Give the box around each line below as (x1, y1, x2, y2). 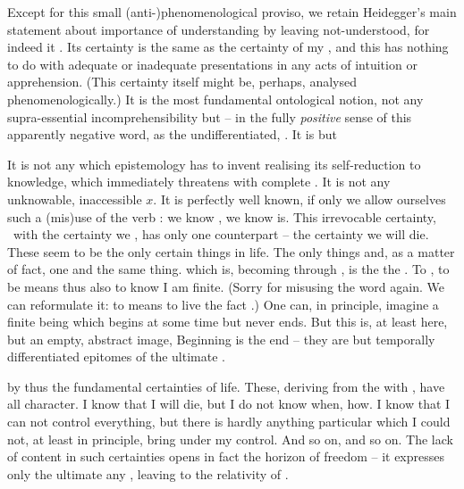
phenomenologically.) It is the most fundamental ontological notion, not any (7, 89, 424, 108)
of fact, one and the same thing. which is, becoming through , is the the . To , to (7, 260, 450, 278)
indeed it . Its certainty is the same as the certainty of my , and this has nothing (7, 37, 449, 56)
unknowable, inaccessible (7, 189, 142, 208)
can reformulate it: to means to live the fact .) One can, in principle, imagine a (7, 294, 439, 313)
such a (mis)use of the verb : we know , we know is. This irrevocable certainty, (7, 207, 436, 226)
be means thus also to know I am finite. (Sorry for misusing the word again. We (7, 277, 444, 295)
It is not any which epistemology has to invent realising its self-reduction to (7, 154, 421, 173)
